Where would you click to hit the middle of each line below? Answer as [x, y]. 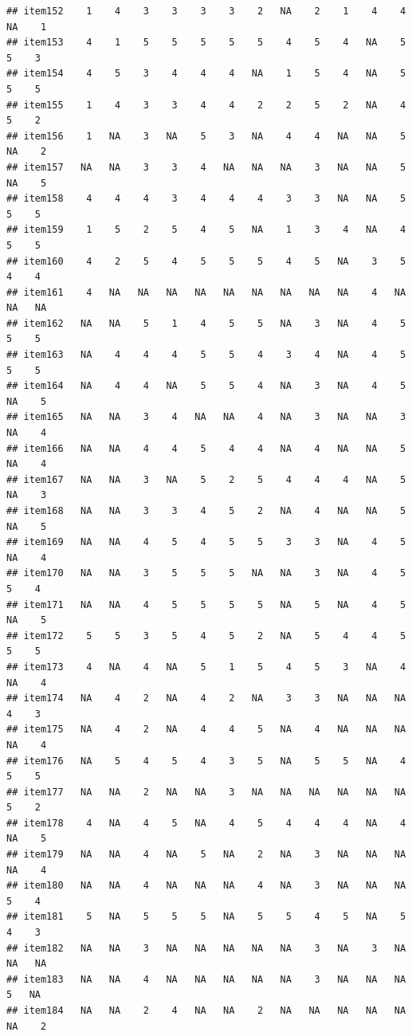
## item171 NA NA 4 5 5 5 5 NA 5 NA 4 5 [206, 604]
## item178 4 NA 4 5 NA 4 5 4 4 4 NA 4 [206, 823]
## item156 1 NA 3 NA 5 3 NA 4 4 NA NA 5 [206, 136]
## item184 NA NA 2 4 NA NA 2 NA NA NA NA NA [206, 1010]
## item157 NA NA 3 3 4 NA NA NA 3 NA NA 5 [206, 167]
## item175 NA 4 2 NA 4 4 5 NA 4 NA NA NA [206, 730]
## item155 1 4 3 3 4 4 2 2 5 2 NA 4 [206, 105]
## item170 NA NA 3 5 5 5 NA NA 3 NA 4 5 [206, 573]
